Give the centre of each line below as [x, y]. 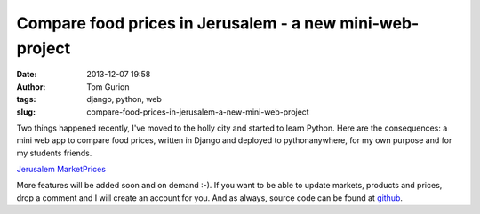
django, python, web [124, 99]
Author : [31, 87]
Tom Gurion [108, 87]
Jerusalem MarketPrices [61, 170]
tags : [26, 99]
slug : [26, 112]
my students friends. [54, 153]
